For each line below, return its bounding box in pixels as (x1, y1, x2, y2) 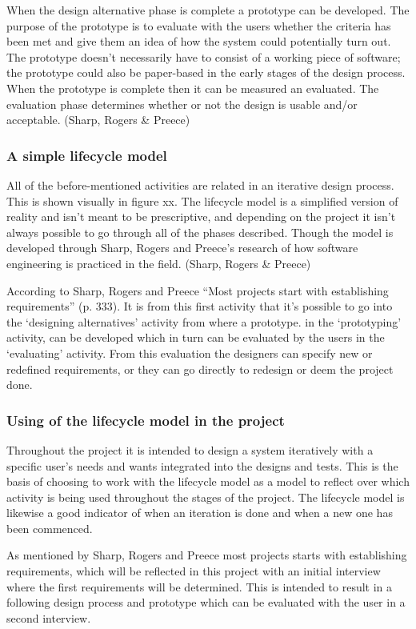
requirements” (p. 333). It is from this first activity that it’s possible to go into (6, 298, 393, 314)
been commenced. (6, 519, 93, 536)
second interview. (6, 609, 91, 626)
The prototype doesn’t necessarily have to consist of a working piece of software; (6, 48, 401, 65)
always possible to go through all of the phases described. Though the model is (6, 223, 394, 240)
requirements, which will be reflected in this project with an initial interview (6, 563, 381, 579)
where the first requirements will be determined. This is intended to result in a (6, 578, 393, 595)
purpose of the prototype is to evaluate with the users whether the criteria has (6, 17, 391, 34)
